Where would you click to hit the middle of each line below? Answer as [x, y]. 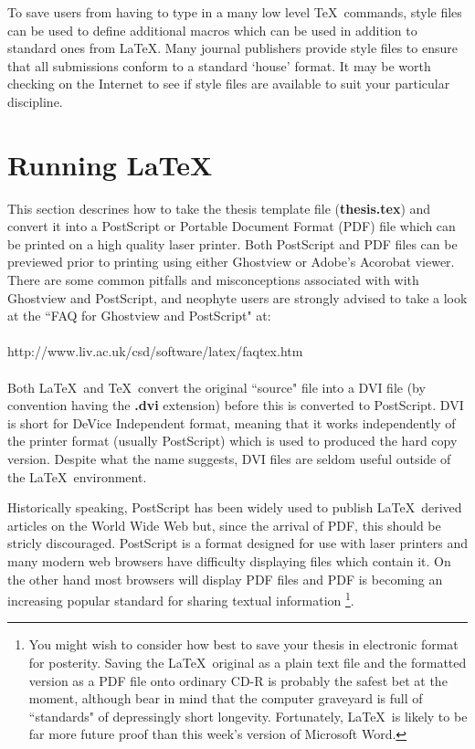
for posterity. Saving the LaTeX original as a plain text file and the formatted [248, 662]
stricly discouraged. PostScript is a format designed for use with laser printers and [237, 543]
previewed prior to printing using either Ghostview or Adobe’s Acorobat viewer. [231, 262]
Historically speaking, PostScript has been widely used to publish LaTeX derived [235, 507]
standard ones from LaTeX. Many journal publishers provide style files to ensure [232, 48]
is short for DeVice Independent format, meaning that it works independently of [232, 422]
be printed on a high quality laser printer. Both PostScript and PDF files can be [232, 243]
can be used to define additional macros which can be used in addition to [212, 30]
